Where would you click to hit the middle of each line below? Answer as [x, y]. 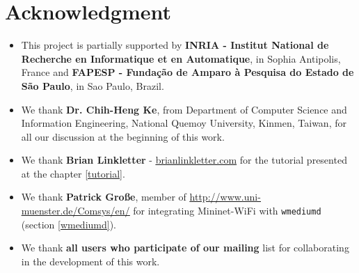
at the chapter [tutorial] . [73, 173]
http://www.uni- [225, 197]
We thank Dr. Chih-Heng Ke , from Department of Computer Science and [184, 109]
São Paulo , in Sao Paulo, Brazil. [93, 85]
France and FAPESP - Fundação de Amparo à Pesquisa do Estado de [188, 72]
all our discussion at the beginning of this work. [123, 136]
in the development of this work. [90, 261]
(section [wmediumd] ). [69, 224]
